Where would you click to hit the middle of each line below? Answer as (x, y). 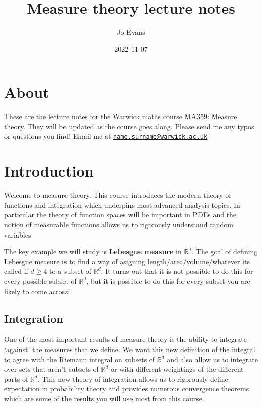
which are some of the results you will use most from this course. (104, 398)
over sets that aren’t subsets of (51, 369)
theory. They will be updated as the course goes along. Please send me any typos (129, 126)
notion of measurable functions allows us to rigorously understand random (119, 224)
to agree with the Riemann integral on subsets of (80, 359)
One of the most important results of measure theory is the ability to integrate (126, 339)
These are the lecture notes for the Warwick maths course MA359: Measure (121, 116)
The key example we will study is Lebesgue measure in (93, 251)
